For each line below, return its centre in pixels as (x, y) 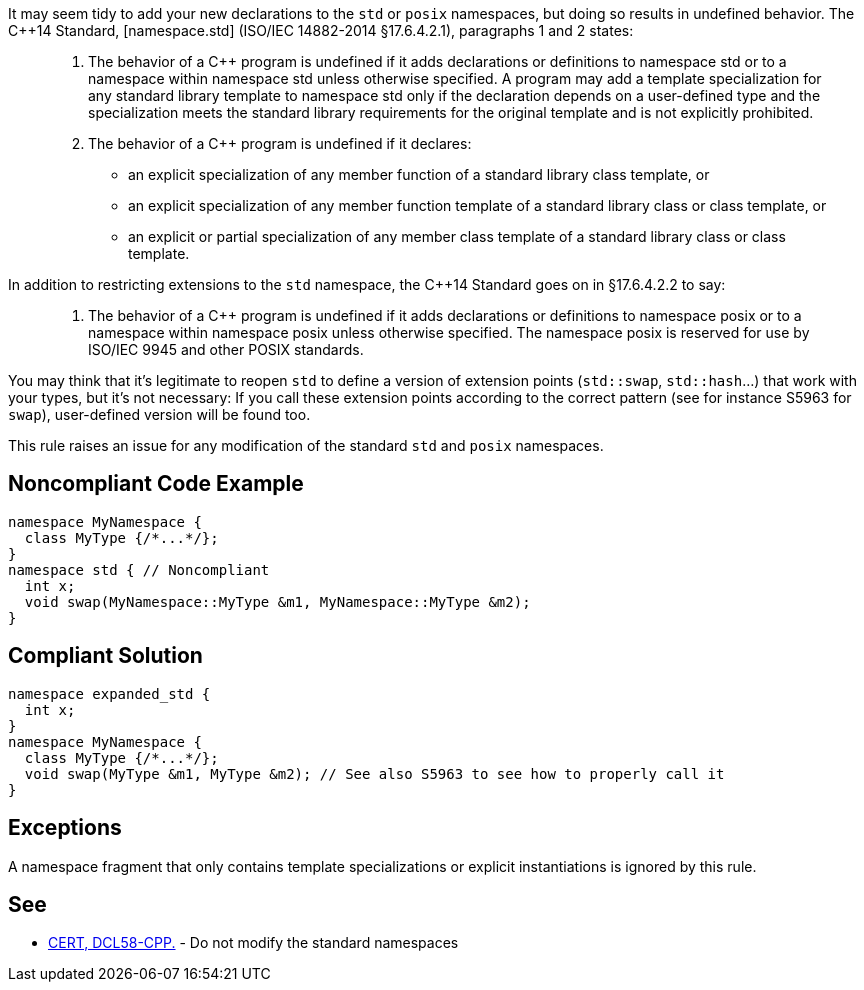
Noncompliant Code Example (156, 484)
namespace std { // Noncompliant (139, 569)
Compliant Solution (105, 656)
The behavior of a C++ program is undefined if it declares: (280, 143)
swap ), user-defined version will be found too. (159, 414)
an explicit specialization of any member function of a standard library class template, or (419, 174)
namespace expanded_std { (109, 693)
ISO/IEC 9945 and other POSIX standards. (226, 349)
